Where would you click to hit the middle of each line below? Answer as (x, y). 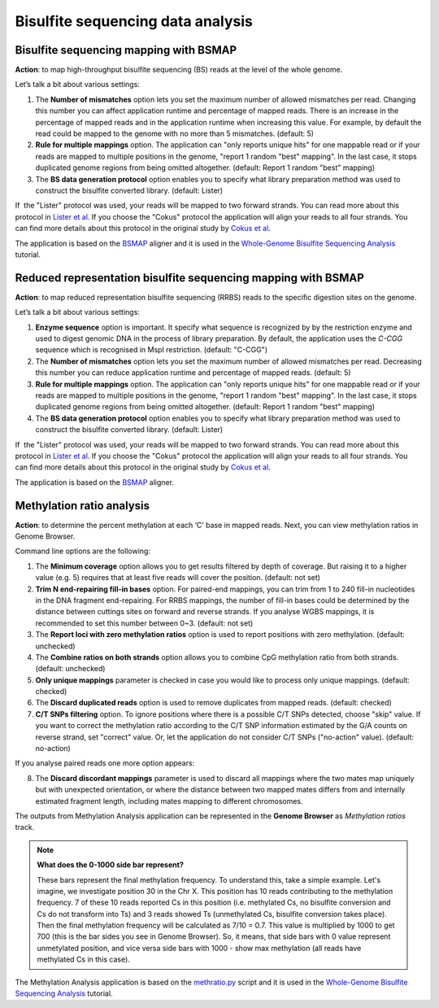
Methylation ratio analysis (83, 506)
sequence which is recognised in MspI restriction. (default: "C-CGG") (152, 350)
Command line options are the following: (83, 551)
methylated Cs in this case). (83, 959)
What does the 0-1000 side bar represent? (111, 865)
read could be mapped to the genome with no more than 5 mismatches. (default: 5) (175, 133)
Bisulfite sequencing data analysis (134, 21)
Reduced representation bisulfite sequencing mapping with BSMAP (190, 278)
